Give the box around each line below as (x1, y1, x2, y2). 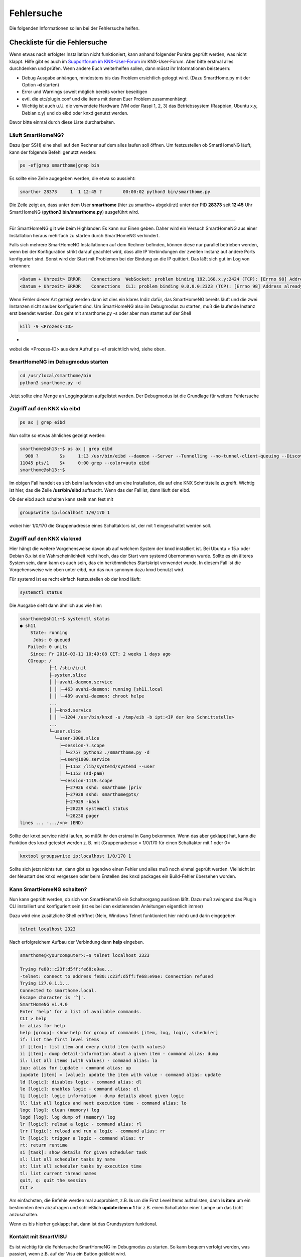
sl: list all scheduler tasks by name (20, 1156, 115, 1162)
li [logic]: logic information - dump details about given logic (20, 1093, 184, 1099)
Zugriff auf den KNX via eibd (9, 405, 80, 412)
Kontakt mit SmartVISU (9, 1233, 67, 1240)
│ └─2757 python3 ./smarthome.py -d (59, 750, 150, 755)
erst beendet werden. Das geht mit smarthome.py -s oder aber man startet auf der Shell (9, 310, 192, 316)
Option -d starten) (22, 82, 60, 88)
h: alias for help (20, 1023, 65, 1028)
